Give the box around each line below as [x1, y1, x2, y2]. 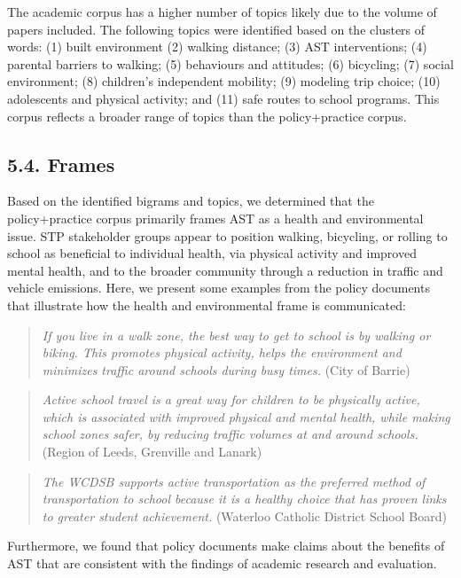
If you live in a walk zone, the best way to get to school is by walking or [42, 325, 431, 344]
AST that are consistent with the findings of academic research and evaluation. [7, 554, 437, 573]
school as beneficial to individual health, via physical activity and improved [7, 244, 417, 262]
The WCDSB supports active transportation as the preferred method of [42, 472, 426, 490]
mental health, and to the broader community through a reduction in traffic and [7, 261, 443, 279]
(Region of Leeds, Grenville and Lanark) [42, 442, 262, 461]
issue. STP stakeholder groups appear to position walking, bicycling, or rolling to [7, 226, 448, 245]
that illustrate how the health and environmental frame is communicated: [7, 295, 406, 314]
